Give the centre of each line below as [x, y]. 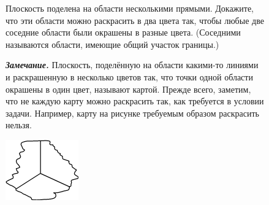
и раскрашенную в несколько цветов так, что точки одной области [129, 76]
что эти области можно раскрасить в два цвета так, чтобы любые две [135, 20]
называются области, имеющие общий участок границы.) [112, 44]
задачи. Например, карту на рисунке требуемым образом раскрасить [132, 113]
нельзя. [19, 125]
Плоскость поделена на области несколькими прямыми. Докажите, [130, 8]
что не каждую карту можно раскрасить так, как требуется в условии [135, 101]
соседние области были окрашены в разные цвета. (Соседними [123, 32]
